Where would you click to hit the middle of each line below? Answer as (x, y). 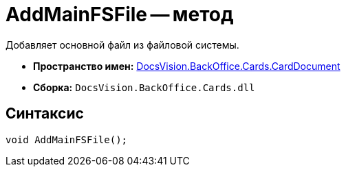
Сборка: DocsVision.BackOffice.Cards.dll (144, 87)
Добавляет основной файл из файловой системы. (122, 45)
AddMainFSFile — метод (120, 14)
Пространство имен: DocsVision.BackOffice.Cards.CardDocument (187, 66)
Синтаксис (45, 114)
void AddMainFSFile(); (67, 139)
